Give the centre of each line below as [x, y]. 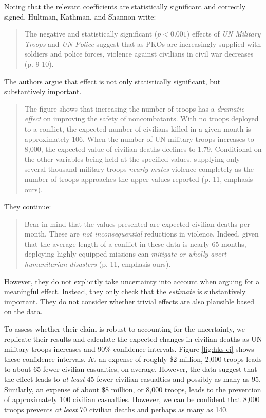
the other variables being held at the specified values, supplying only [132, 159]
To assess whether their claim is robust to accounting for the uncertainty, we [125, 329]
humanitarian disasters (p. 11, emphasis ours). [98, 264]
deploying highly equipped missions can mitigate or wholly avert [125, 254]
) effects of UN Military [224, 34]
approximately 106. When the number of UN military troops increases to [139, 139]
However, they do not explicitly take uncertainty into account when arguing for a [132, 281]
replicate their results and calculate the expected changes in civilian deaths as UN [133, 339]
